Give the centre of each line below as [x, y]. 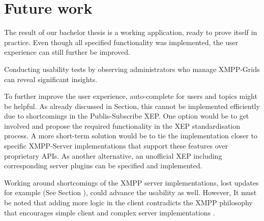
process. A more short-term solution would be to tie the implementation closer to [131, 136]
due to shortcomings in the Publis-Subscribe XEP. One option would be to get [127, 116]
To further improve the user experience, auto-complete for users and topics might [131, 96]
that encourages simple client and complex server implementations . [110, 212]
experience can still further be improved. [67, 52]
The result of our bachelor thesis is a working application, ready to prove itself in [131, 32]
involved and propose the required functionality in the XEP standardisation [122, 125]
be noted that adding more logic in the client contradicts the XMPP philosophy [128, 202]
